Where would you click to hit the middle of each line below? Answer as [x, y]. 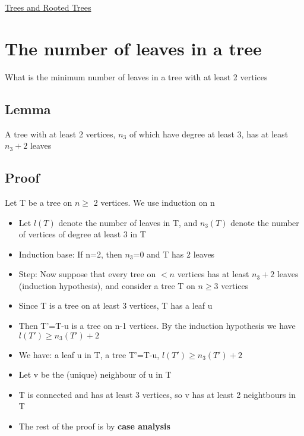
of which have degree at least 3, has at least [209, 134]
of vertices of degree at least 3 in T [82, 234]
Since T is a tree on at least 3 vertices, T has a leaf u [115, 305]
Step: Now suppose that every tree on [87, 274]
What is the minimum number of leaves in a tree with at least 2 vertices [136, 76]
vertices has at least [213, 274]
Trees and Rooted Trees [48, 7]
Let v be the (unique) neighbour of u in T [95, 374]
